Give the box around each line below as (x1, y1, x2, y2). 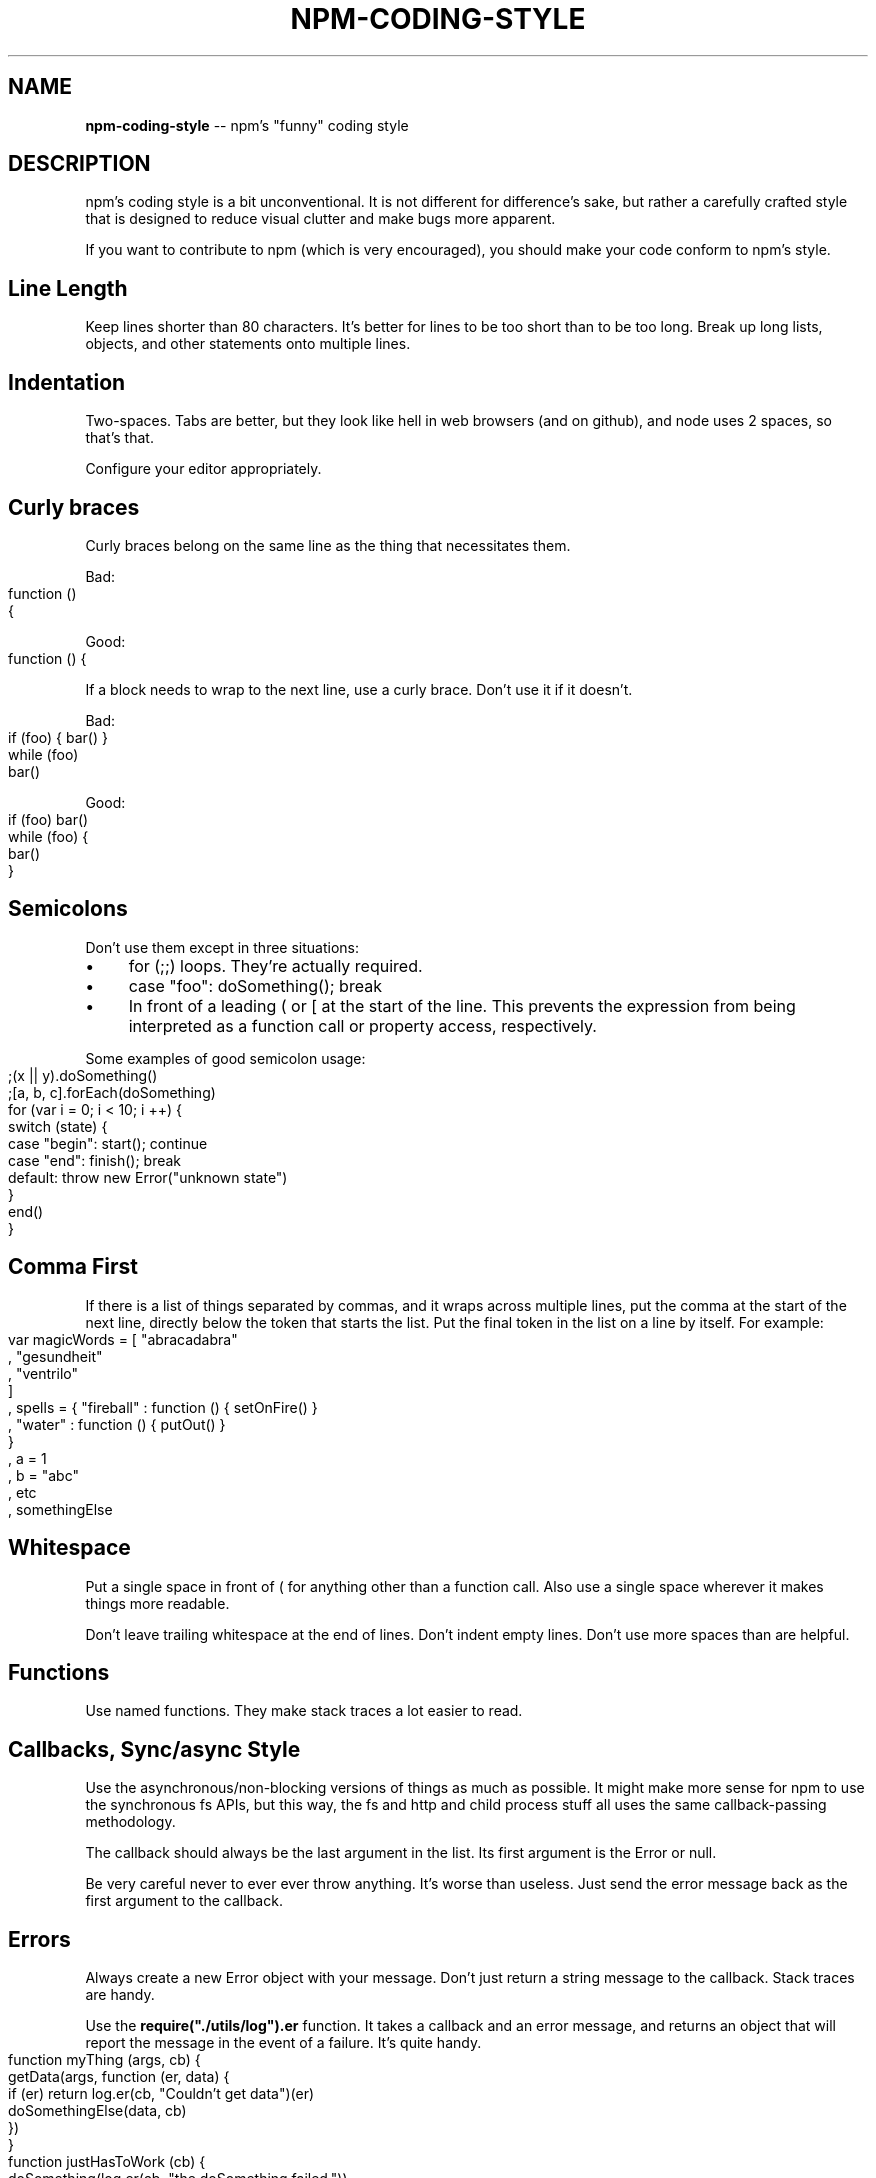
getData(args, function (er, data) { (8, 2068, 230, 2086)
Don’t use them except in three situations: (85, 938, 359, 956)
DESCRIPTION (8, 151, 151, 177)
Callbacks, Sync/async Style (8, 1736, 301, 1762)
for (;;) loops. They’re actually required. (128, 955, 423, 976)
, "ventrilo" (8, 1364, 78, 1382)
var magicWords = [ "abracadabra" (8, 1330, 238, 1348)
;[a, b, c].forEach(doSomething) (8, 1083, 216, 1101)
